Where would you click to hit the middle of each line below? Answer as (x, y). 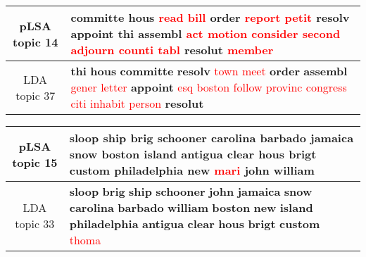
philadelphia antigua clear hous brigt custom (195, 224)
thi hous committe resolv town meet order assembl (209, 71)
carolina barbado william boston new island (191, 207)
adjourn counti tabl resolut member (172, 50)
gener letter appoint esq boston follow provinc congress (209, 87)
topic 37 (36, 95)
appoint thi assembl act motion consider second (206, 33)
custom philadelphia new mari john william (192, 170)
